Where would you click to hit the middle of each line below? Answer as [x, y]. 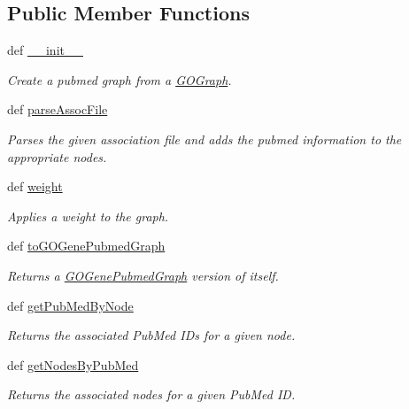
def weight [35, 186]
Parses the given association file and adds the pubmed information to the [204, 139]
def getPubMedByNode [70, 305]
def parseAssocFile [58, 109]
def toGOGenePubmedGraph [86, 246]
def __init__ [45, 50]
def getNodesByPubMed [73, 364]
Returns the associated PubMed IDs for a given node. [151, 335]
